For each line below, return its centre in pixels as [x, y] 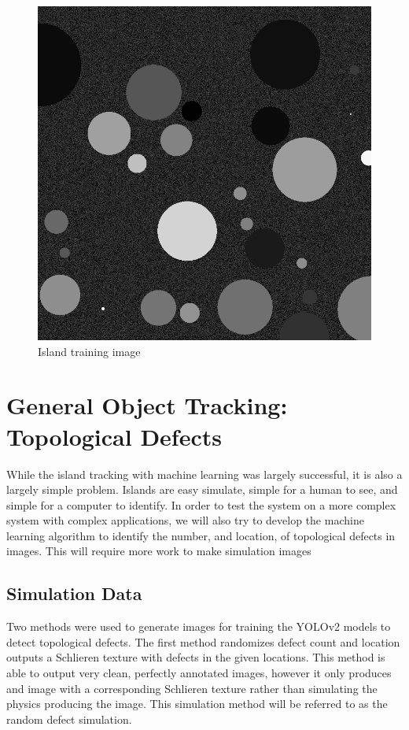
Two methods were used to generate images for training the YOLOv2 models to [199, 626]
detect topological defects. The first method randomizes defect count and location [203, 641]
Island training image [89, 351]
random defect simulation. [69, 719]
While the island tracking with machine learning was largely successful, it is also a [204, 474]
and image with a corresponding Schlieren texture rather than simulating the [192, 688]
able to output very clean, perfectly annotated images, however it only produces [199, 673]
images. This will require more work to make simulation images [159, 551]
